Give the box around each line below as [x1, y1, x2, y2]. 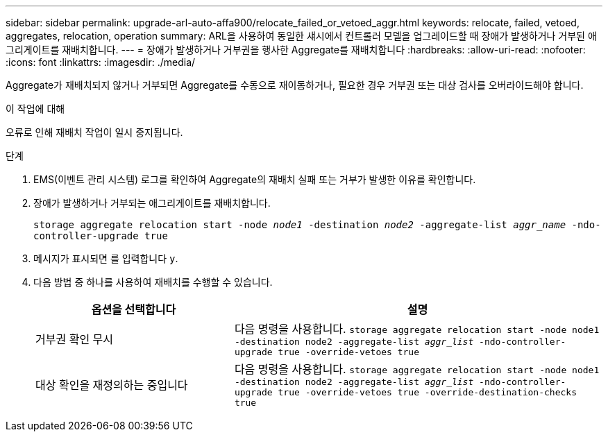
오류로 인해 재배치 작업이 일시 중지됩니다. [6, 126, 183, 138]
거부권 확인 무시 [35, 332, 114, 346]
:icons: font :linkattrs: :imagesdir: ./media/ [6, 56, 196, 68]
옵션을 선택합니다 [91, 302, 176, 316]
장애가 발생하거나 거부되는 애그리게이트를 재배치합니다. [33, 197, 271, 209]
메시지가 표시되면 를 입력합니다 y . [33, 252, 178, 264]
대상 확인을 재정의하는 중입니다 [35, 377, 188, 392]
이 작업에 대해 [6, 103, 65, 114]
